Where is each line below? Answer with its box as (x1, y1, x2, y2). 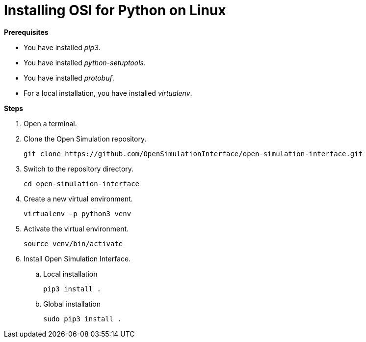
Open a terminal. (24, 119, 77, 128)
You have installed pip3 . (24, 43, 101, 52)
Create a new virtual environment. (24, 194, 133, 203)
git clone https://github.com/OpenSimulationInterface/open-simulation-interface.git (24, 149, 363, 158)
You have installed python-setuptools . (24, 58, 146, 67)
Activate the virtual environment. (24, 224, 129, 233)
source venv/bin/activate (24, 239, 123, 248)
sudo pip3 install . (43, 314, 122, 323)
